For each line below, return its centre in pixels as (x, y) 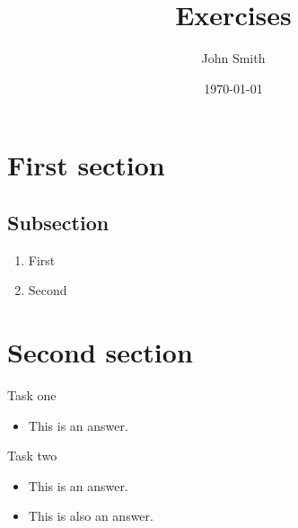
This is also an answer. (91, 516)
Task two (32, 456)
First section (86, 165)
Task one (32, 395)
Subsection (58, 222)
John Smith (233, 58)
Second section (100, 352)
